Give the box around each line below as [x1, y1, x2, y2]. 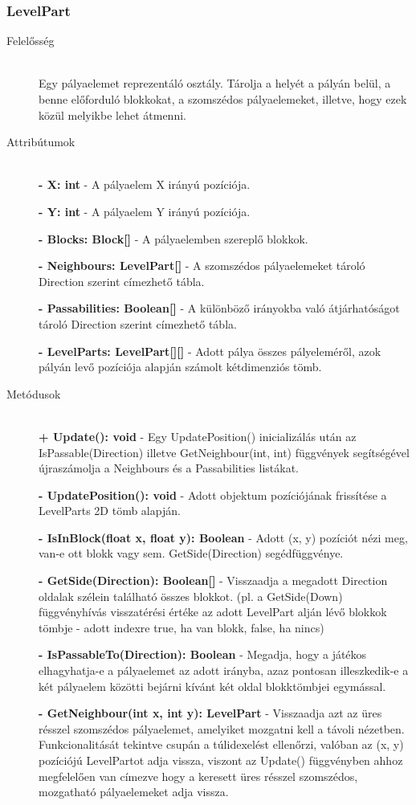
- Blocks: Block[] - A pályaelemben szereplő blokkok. [39, 230, 308, 247]
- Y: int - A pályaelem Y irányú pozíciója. [39, 202, 251, 219]
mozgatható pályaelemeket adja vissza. [39, 783, 229, 800]
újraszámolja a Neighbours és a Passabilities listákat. [39, 460, 299, 476]
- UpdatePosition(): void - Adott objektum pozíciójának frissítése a [39, 486, 387, 503]
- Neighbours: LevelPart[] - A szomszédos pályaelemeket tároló [39, 257, 365, 274]
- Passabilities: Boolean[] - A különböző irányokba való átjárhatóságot [39, 300, 400, 317]
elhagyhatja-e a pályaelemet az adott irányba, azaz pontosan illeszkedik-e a [39, 662, 409, 679]
